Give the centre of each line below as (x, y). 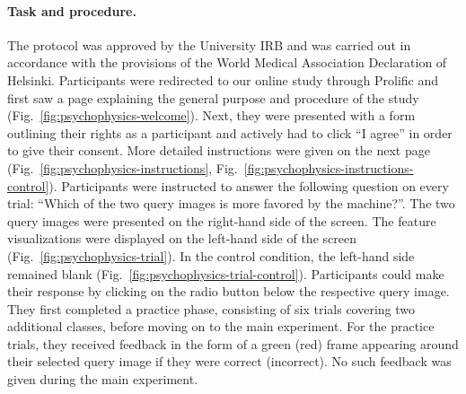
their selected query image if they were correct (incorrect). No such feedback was (229, 361)
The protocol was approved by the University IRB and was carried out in (209, 44)
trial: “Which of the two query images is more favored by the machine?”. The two (231, 203)
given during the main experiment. (103, 379)
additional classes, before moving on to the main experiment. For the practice (221, 326)
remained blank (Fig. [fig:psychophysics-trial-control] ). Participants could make (226, 273)
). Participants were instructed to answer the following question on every (249, 185)
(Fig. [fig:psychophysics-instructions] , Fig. (123, 167)
